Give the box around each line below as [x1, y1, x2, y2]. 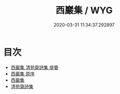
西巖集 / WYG [55, 5, 113, 16]
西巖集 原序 [10, 71, 35, 77]
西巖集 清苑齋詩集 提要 [10, 64, 58, 70]
